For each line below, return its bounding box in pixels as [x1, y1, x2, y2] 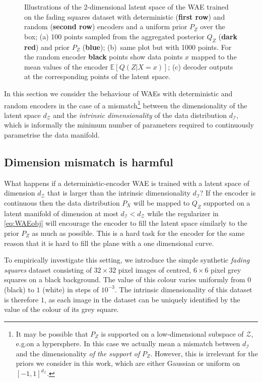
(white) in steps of [42, 284, 99, 294]
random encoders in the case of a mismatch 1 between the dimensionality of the [4, 98, 247, 110]
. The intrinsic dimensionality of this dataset [114, 284, 252, 294]
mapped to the [191, 51, 237, 62]
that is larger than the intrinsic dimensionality [47, 187, 190, 198]
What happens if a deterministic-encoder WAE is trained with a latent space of [4, 177, 249, 188]
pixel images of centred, [118, 264, 191, 275]
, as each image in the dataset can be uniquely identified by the [44, 294, 240, 304]
